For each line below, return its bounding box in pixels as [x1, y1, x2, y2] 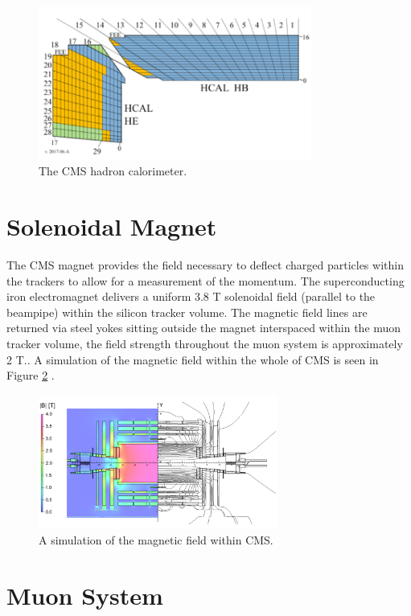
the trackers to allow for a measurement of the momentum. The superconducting [6, 272, 405, 289]
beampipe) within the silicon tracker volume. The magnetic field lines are [6, 303, 368, 320]
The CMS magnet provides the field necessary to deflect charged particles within [6, 257, 404, 273]
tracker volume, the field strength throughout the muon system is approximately [6, 335, 403, 352]
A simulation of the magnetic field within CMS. [39, 532, 273, 548]
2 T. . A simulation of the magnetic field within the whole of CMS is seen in [6, 351, 379, 368]
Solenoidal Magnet [6, 210, 217, 243]
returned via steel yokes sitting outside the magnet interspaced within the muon [6, 319, 401, 336]
